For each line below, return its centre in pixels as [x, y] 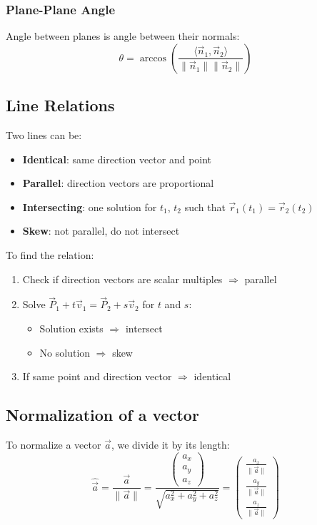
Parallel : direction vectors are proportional [118, 183]
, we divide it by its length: [170, 444]
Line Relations [60, 105]
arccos [153, 58]
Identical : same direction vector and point [117, 159]
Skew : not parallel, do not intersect [101, 231]
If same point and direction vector [97, 376]
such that [205, 207]
